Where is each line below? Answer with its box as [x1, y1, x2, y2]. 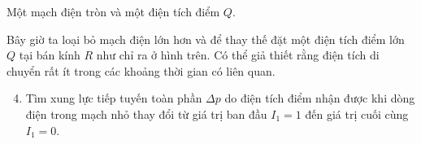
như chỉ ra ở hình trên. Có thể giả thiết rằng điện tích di [96, 46, 380, 63]
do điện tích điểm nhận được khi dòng [224, 89, 415, 107]
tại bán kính [19, 46, 80, 63]
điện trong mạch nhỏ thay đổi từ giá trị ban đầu [25, 105, 267, 122]
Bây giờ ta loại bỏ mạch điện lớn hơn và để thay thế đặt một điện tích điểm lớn [7, 30, 405, 47]
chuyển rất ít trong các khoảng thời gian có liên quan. [7, 62, 276, 79]
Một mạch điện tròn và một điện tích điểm [7, 3, 220, 20]
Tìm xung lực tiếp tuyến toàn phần [25, 89, 202, 107]
